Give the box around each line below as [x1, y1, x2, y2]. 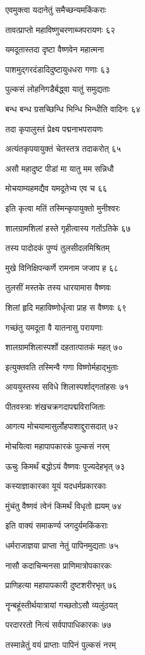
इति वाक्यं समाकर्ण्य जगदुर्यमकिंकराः [5, 519, 108, 532]
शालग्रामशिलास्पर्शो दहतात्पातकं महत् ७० [5, 341, 123, 353]
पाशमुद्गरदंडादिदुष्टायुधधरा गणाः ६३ [5, 63, 110, 75]
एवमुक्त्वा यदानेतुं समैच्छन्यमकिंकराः [5, 4, 107, 15]
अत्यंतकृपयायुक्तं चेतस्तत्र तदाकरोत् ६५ [5, 142, 121, 155]
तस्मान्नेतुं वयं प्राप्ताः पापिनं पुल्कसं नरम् [5, 638, 116, 650]
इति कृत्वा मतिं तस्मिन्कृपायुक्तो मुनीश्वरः [5, 201, 120, 214]
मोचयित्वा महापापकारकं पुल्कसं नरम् [5, 440, 110, 452]
